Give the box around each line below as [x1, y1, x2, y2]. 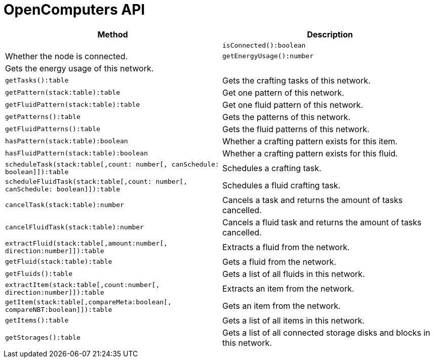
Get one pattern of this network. [222, 87, 344, 98]
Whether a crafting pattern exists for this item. [222, 136, 398, 146]
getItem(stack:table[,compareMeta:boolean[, [5, 298, 172, 306]
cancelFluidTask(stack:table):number [5, 223, 144, 231]
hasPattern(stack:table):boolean [5, 137, 128, 145]
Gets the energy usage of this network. [5, 63, 154, 73]
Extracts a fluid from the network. [222, 242, 350, 252]
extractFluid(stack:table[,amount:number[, [5, 239, 168, 247]
